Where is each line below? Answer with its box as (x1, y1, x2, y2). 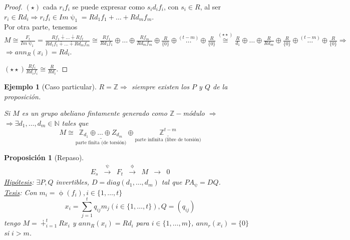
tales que (62, 117, 89, 128)
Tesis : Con (4, 187, 37, 197)
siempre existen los (131, 81, 190, 92)
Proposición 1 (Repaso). (4, 152, 84, 163)
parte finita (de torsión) (75, 140, 127, 145)
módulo (183, 108, 205, 118)
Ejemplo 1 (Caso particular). (4, 81, 97, 92)
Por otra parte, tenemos (4, 21, 78, 32)
